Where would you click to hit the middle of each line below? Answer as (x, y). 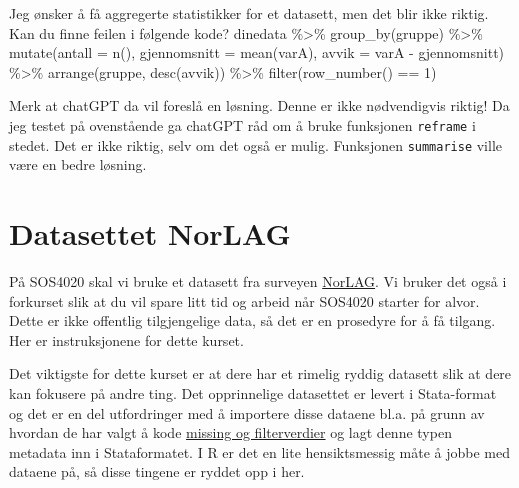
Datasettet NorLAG (150, 233)
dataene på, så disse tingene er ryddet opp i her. (157, 471)
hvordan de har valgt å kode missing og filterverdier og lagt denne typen (230, 432)
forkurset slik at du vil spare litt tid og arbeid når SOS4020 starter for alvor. (244, 300)
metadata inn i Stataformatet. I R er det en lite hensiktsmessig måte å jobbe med (260, 451)
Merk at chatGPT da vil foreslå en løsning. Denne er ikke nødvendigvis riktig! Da (259, 105)
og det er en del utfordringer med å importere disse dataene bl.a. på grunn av (247, 412)
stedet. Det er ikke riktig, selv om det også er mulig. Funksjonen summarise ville (256, 144)
